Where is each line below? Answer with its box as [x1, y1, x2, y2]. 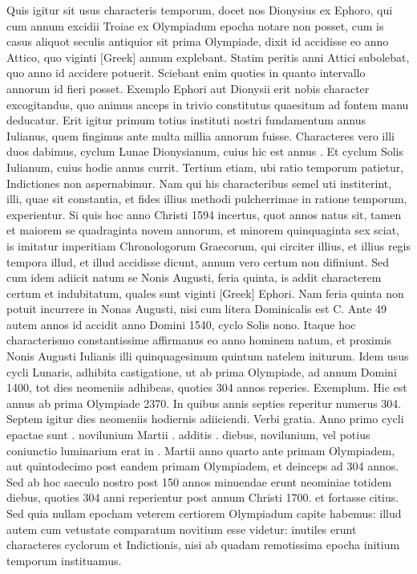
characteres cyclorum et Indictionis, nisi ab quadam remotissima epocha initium [6, 536, 400, 553]
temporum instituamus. [6, 552, 122, 568]
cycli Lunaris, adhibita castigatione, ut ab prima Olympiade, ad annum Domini [6, 363, 397, 380]
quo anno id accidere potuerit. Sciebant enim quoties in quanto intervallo [6, 64, 366, 81]
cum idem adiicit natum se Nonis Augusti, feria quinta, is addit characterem [6, 269, 382, 286]
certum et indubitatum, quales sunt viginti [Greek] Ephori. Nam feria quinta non [6, 284, 404, 301]
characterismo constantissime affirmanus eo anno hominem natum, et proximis [6, 332, 392, 348]
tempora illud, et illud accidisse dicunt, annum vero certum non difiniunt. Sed [6, 253, 390, 270]
